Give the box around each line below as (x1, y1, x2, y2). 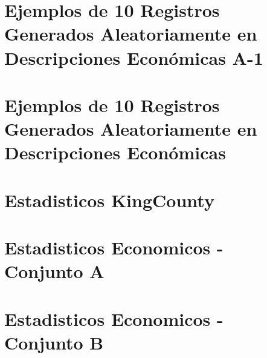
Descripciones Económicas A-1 (4, 45, 263, 70)
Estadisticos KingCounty (4, 187, 214, 212)
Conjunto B (4, 330, 104, 354)
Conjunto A (4, 259, 105, 283)
